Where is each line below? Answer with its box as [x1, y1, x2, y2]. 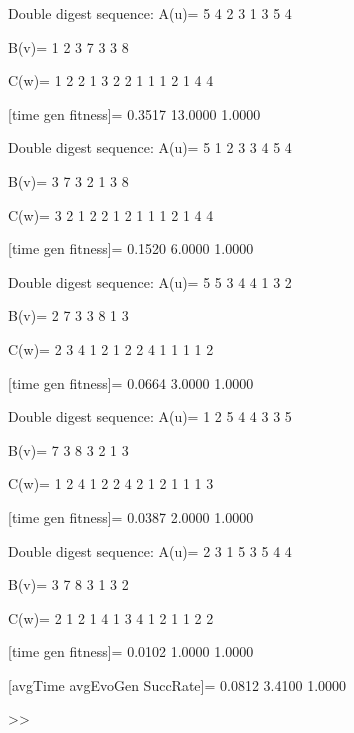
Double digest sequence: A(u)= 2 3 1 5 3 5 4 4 [8, 540, 292, 561]
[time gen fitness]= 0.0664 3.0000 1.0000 [8, 372, 254, 393]
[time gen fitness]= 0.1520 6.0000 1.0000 [8, 238, 254, 259]
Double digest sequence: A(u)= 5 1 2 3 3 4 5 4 [8, 137, 292, 158]
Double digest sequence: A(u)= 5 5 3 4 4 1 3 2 [8, 271, 292, 292]
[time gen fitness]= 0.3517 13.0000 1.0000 [8, 103, 261, 124]
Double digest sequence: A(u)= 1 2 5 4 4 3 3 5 [8, 406, 292, 427]
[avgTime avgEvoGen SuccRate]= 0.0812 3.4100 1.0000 [8, 674, 347, 695]
